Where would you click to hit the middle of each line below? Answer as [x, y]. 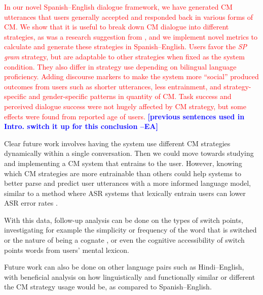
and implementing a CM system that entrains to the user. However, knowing [123, 163]
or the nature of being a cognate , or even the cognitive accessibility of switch [124, 240]
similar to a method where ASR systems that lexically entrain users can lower [125, 193]
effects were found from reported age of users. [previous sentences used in [124, 116]
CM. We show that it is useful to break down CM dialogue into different [117, 27]
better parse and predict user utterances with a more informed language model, [128, 183]
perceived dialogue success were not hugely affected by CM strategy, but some [125, 106]
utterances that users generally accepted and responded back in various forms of [129, 17]
